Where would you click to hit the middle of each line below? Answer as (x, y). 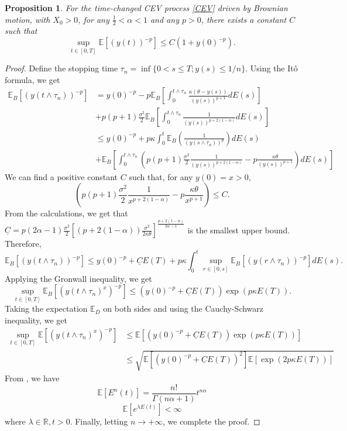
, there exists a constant (244, 19)
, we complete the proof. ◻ (211, 421)
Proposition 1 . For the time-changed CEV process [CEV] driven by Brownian (146, 8)
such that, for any (161, 176)
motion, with (28, 19)
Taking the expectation (46, 308)
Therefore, (23, 244)
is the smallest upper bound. (239, 230)
